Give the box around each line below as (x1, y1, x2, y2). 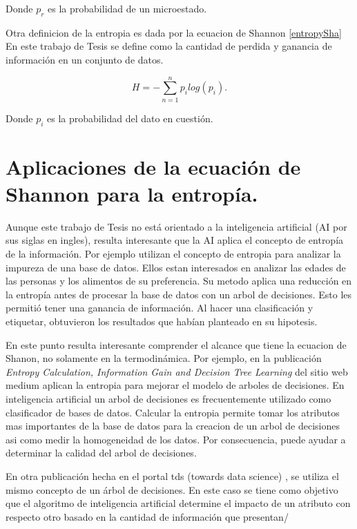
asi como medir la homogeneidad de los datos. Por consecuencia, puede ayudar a (6, 432, 346, 446)
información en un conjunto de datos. (6, 52, 164, 66)
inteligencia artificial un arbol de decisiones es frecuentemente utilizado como (6, 391, 331, 405)
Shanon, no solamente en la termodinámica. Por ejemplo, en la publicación (6, 351, 322, 365)
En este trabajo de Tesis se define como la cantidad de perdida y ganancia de (6, 39, 332, 53)
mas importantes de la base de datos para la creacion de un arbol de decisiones (6, 419, 340, 433)
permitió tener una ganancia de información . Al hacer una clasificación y (6, 300, 313, 315)
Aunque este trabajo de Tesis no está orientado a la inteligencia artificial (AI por (6, 219, 347, 233)
